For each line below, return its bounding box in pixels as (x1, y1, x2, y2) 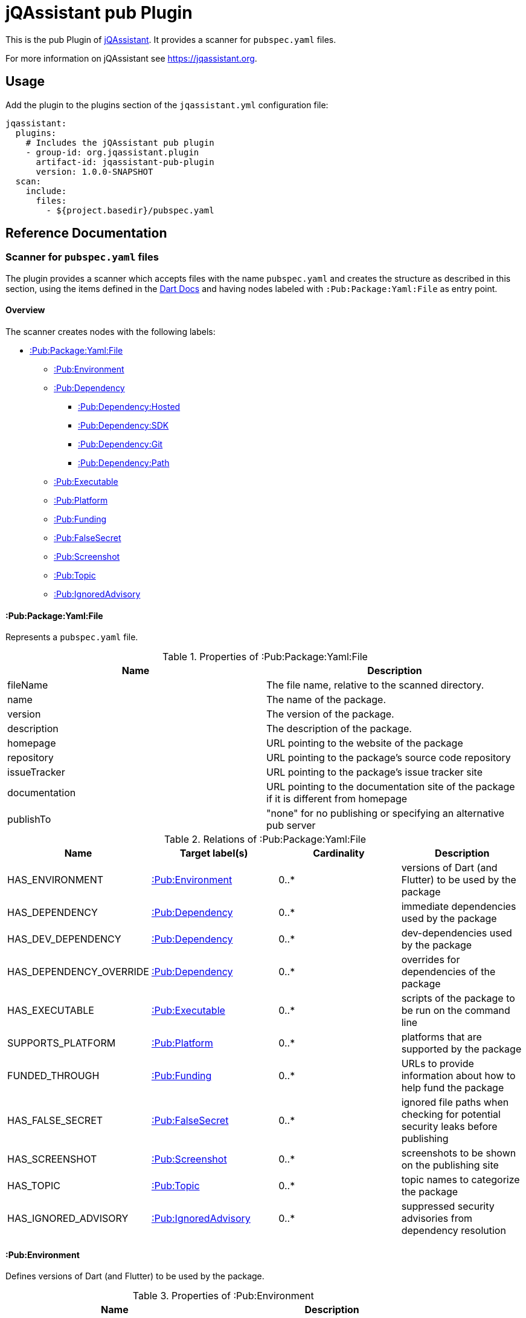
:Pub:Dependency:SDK (78, 420, 169, 431)
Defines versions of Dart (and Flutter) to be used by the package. (5, 1271, 265, 1282)
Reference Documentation (5, 226, 167, 241)
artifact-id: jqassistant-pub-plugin (36, 157, 214, 167)
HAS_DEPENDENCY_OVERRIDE (7, 966, 149, 978)
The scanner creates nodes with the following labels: (5, 326, 216, 337)
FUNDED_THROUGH (7, 1070, 100, 1082)
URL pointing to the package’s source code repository (266, 752, 511, 764)
